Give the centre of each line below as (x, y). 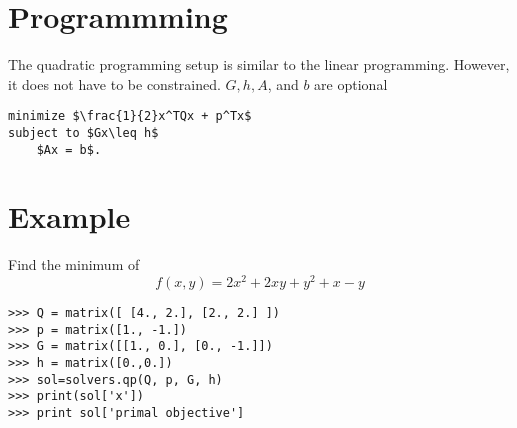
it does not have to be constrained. (114, 83)
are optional (351, 83)
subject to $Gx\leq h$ (83, 132)
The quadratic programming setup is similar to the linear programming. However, (259, 64)
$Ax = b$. (69, 149)
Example (69, 216)
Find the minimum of (74, 264)
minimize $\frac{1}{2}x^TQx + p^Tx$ (130, 116)
